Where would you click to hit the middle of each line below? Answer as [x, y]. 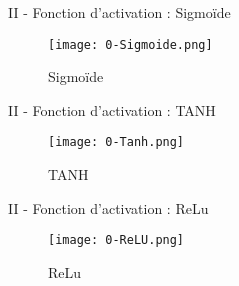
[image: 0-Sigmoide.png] [130, 44]
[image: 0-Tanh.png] [116, 142]
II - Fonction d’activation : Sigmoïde [119, 12]
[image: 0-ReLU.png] [116, 240]
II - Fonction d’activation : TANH [112, 109]
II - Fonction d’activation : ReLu [108, 207]
